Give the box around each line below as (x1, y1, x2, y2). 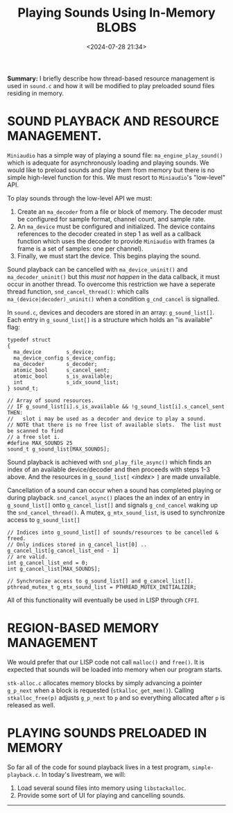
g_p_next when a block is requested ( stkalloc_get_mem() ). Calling (7, 686, 194, 694)
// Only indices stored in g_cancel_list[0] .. (7, 541, 148, 548)
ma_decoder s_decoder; (13, 360, 98, 367)
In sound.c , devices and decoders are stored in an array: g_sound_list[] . (7, 308, 215, 317)
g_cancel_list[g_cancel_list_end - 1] (7, 547, 119, 554)
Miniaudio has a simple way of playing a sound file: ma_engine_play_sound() (7, 151, 223, 159)
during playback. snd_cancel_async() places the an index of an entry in (7, 493, 210, 501)
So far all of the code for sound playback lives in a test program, (7, 762, 191, 771)
